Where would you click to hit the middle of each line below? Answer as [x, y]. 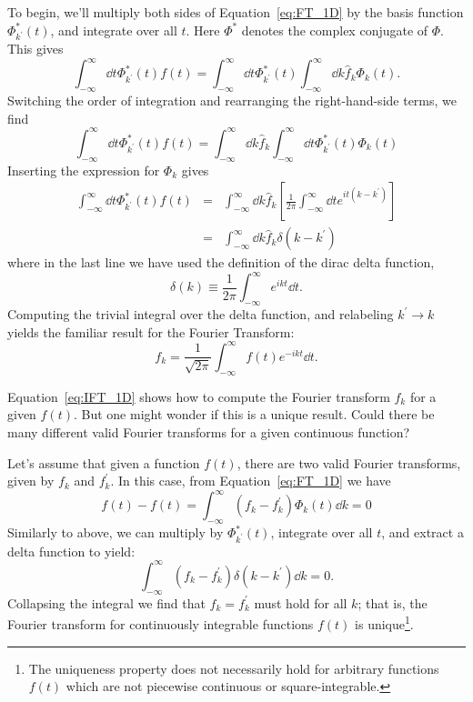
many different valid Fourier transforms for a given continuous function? [209, 431]
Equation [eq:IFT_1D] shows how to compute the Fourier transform [199, 396]
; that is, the [392, 602]
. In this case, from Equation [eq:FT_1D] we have [251, 481]
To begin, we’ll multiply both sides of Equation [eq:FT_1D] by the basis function [236, 12]
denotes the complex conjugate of [335, 30]
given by [31, 481]
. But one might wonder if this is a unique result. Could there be [254, 414]
